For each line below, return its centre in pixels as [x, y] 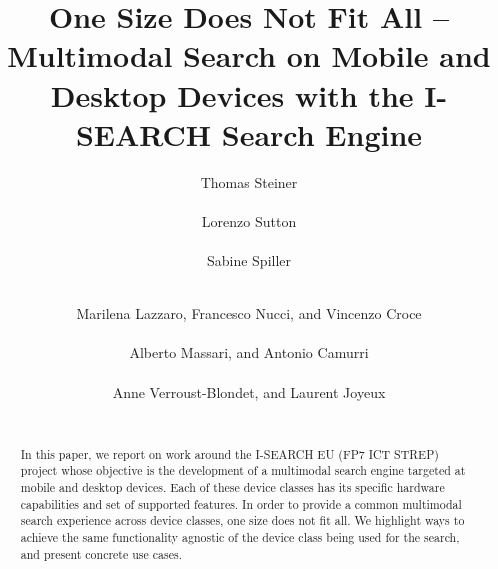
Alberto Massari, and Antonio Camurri [249, 352]
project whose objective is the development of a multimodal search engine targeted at [243, 470]
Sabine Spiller [249, 260]
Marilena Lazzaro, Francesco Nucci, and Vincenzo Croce [249, 313]
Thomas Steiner [249, 181]
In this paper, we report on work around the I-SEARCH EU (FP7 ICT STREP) [229, 453]
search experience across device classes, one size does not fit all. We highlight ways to [242, 520]
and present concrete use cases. [101, 553]
